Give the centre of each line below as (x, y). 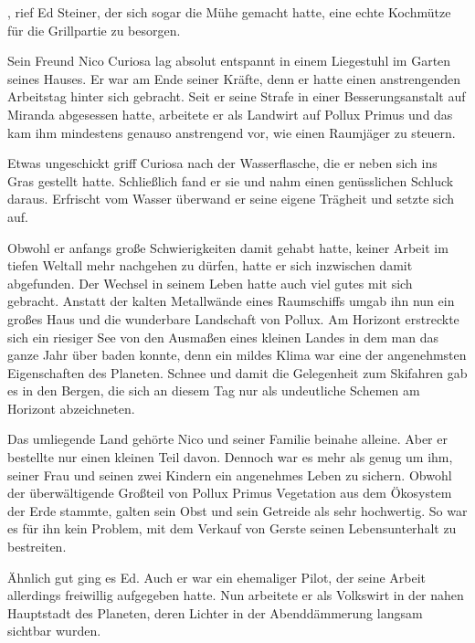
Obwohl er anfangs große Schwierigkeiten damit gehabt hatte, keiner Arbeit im (228, 247)
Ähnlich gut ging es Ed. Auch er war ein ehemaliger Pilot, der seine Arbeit (217, 577)
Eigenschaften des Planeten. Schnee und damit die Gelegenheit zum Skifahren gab (237, 372)
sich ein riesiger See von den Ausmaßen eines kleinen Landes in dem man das (223, 337)
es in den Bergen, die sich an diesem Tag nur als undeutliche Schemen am (214, 390)
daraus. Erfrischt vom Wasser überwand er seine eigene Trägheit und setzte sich (231, 199)
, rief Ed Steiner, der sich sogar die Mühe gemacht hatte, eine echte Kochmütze (229, 12)
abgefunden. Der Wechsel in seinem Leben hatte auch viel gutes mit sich (210, 283)
